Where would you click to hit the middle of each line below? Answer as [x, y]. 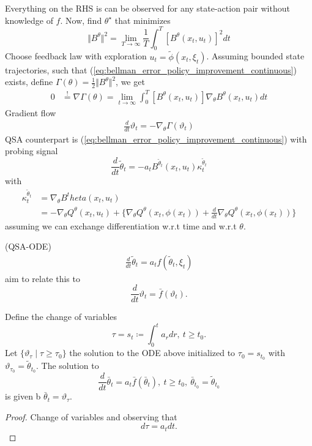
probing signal [32, 151]
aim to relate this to [43, 278]
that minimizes [143, 20]
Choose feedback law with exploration [76, 56]
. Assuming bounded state [255, 56]
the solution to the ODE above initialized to [152, 353]
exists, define [29, 82]
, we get [130, 82]
